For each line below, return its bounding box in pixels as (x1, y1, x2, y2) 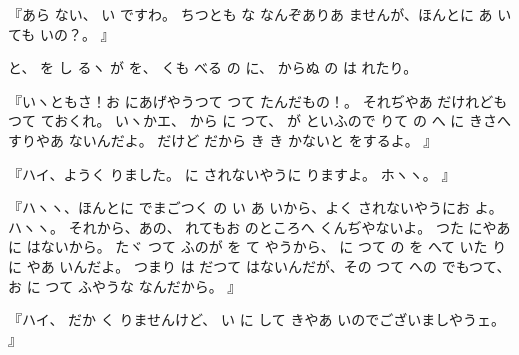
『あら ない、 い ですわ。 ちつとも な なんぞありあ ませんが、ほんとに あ (8, 4, 493, 24)
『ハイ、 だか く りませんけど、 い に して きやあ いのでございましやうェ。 (8, 309, 506, 330)
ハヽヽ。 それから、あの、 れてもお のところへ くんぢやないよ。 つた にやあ (8, 216, 511, 237)
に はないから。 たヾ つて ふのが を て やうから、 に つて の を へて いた (8, 236, 488, 257)
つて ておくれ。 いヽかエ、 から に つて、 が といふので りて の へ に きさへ (8, 110, 511, 131)
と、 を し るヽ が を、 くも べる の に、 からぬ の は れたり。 (8, 57, 418, 78)
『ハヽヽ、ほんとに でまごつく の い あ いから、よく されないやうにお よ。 (8, 197, 503, 218)
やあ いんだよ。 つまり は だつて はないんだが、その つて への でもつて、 (26, 255, 511, 276)
